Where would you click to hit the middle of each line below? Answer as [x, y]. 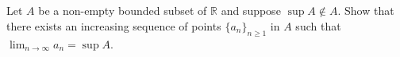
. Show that [366, 11]
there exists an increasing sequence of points [114, 25]
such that [318, 25]
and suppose [251, 11]
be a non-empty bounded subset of [123, 11]
